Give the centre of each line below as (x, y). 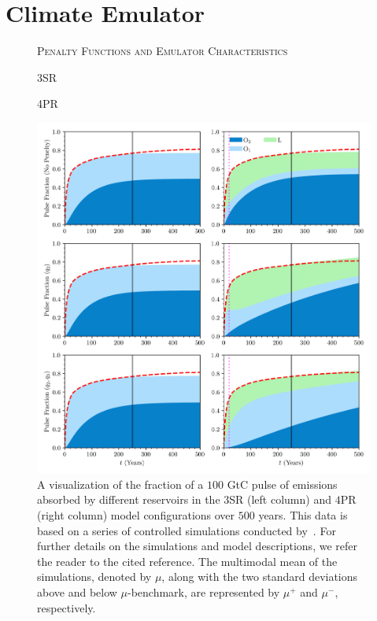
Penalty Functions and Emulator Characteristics (163, 51)
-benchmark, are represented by (204, 591)
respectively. (67, 607)
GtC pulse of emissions (282, 484)
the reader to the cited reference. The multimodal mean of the (187, 561)
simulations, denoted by (94, 577)
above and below (77, 591)
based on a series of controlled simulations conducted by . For (187, 530)
